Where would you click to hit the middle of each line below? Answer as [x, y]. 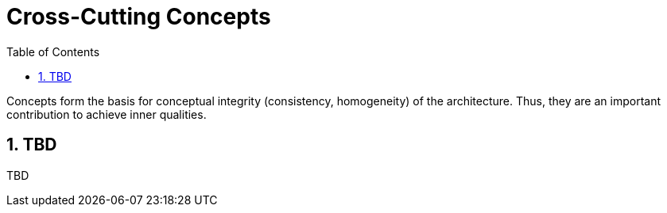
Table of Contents [53, 51]
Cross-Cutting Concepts [139, 17]
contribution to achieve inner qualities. [107, 114]
